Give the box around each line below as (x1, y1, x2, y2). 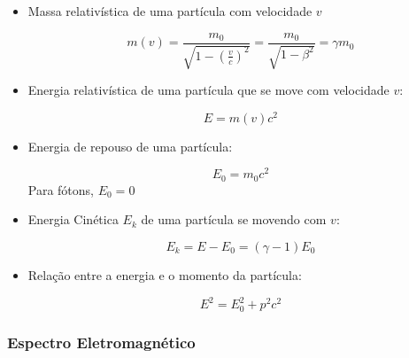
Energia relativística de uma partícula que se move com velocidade (27, 81, 390, 99)
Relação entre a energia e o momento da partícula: (27, 266, 302, 284)
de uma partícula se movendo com (141, 210, 327, 229)
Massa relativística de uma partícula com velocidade (27, 2, 313, 19)
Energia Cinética (27, 210, 119, 229)
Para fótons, (27, 180, 95, 198)
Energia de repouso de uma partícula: (27, 136, 233, 155)
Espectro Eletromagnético (7, 331, 196, 353)
